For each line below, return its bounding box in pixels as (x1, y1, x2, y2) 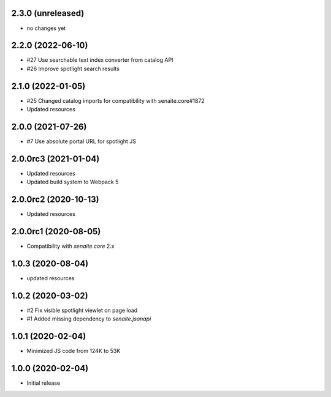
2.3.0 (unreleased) (11, 8, 85, 18)
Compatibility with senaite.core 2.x (26, 242, 115, 250)
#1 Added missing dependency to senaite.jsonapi (26, 315, 151, 322)
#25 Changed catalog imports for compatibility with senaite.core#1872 (26, 97, 205, 104)
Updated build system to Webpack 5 (26, 178, 119, 186)
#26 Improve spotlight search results (26, 65, 120, 72)
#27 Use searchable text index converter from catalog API (26, 56, 173, 64)
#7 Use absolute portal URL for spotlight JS (26, 138, 137, 145)
